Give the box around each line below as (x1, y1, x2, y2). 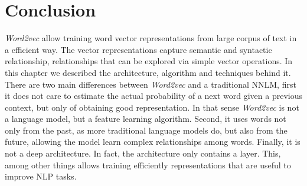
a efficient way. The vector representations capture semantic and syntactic (5, 43, 272, 55)
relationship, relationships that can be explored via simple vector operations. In (5, 55, 293, 67)
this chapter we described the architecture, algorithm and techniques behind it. (5, 66, 291, 78)
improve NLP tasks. (5, 170, 77, 182)
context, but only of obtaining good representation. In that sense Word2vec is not (5, 101, 299, 113)
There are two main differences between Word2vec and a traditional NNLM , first (5, 78, 296, 90)
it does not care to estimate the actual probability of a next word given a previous (5, 89, 302, 102)
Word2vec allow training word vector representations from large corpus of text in (5, 32, 297, 44)
